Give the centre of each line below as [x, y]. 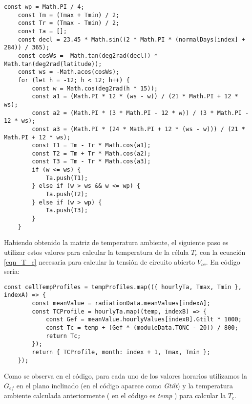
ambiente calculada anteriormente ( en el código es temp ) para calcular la [115, 395]
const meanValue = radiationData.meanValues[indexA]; [121, 303]
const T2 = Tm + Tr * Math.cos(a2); [91, 153]
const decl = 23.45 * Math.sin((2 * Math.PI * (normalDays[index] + [131, 39]
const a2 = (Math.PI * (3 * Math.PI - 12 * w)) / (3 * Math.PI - [140, 113]
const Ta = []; [42, 31]
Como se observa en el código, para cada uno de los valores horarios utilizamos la [126, 376]
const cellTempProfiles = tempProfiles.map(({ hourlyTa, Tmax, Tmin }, [123, 287]
